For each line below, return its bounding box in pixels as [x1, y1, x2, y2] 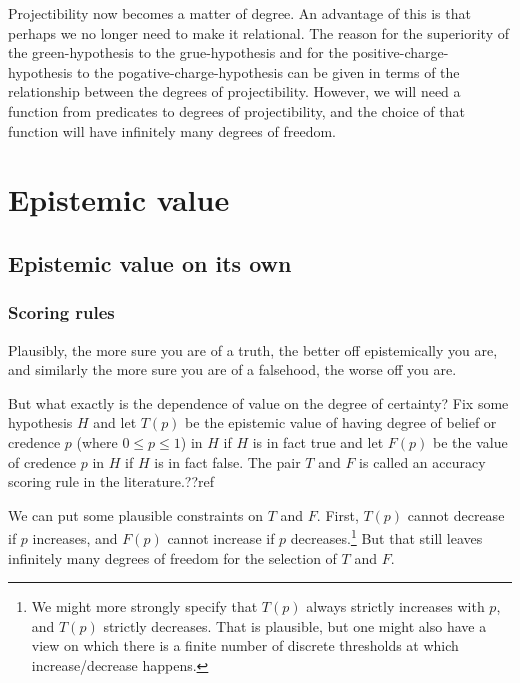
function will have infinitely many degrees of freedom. [8, 120, 337, 141]
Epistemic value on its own [8, 247, 292, 278]
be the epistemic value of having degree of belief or [185, 412, 497, 433]
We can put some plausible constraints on [8, 504, 264, 525]
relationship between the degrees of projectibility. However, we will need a [8, 81, 461, 102]
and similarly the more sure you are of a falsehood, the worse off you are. [8, 359, 457, 380]
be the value [432, 431, 508, 452]
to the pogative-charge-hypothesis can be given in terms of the [76, 61, 460, 82]
